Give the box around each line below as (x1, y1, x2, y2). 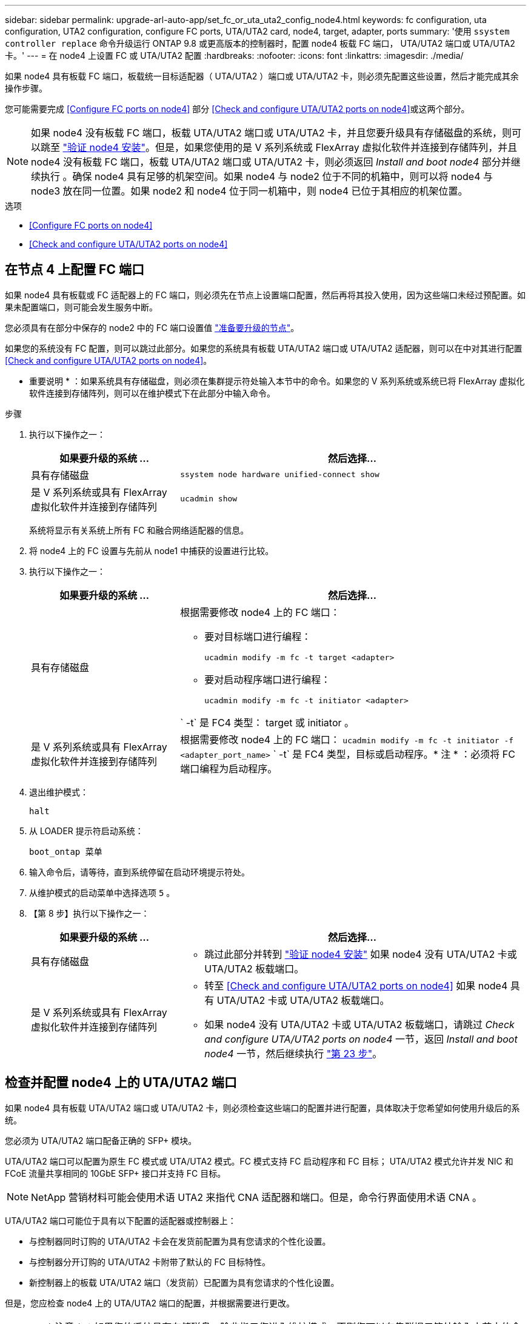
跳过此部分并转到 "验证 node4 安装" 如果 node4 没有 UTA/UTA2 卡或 (204, 948, 517, 960)
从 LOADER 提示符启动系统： (29, 825, 144, 836)
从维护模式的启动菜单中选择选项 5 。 (29, 887, 175, 898)
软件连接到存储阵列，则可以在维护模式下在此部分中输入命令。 (29, 387, 275, 398)
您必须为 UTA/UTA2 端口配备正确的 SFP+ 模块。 (5, 1135, 197, 1146)
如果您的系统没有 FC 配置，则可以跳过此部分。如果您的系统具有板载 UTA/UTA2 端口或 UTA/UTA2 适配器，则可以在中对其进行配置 (5, 343, 523, 353)
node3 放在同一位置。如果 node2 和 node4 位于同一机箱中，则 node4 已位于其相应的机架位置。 (31, 185, 468, 197)
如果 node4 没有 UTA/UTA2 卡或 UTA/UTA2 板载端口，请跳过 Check (204, 1018, 515, 1031)
